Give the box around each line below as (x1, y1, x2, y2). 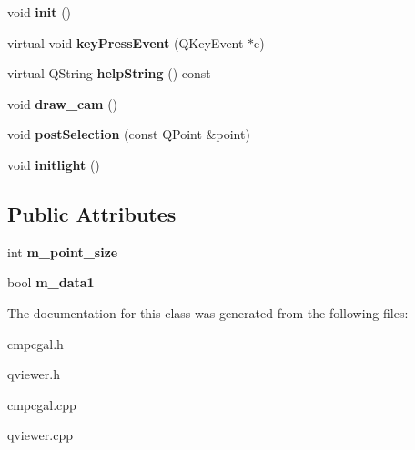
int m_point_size (7, 242, 118, 261)
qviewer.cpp (7, 425, 73, 445)
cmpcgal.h (7, 334, 64, 353)
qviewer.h (7, 365, 60, 384)
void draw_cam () (7, 94, 118, 113)
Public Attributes (7, 199, 177, 227)
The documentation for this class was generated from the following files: (7, 303, 409, 322)
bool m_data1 (7, 273, 95, 292)
